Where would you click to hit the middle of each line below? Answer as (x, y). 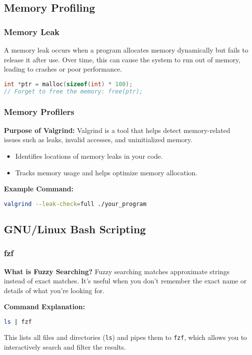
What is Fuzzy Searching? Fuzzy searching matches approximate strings (117, 271)
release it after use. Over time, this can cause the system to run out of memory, (122, 59)
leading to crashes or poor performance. (63, 69)
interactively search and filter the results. (65, 346)
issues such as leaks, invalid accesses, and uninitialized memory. (98, 140)
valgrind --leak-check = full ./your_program (75, 204)
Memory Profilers (39, 112)
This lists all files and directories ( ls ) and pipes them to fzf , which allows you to (126, 337)
